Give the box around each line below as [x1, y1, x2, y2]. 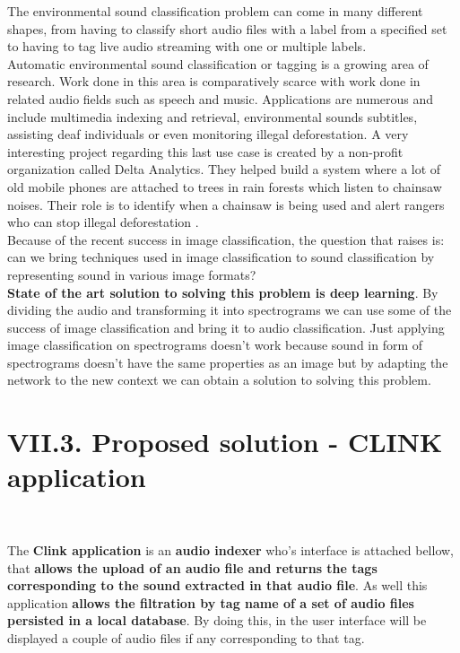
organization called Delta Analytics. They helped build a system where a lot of [7, 160, 441, 178]
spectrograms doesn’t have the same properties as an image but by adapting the [7, 353, 448, 371]
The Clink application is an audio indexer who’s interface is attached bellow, [7, 540, 454, 559]
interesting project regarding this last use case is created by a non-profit [7, 142, 404, 161]
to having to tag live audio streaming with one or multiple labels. [7, 37, 367, 56]
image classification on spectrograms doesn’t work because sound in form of [7, 335, 423, 354]
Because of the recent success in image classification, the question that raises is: [7, 230, 445, 248]
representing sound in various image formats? [7, 265, 256, 283]
